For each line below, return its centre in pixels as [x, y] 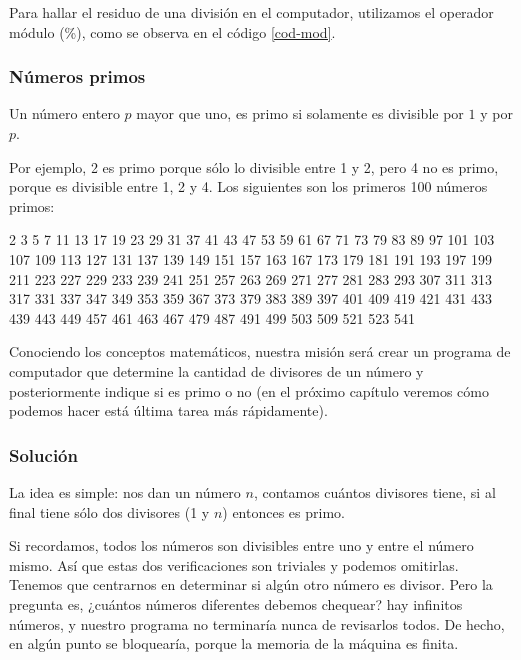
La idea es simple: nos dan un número [125, 491]
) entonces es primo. [283, 511]
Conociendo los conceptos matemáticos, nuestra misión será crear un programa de [260, 351]
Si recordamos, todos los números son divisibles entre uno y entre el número [241, 545]
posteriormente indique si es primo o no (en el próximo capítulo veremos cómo [249, 390]
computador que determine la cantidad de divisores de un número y [216, 370]
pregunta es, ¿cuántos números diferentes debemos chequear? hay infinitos [236, 603]
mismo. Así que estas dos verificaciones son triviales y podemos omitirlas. [234, 564]
